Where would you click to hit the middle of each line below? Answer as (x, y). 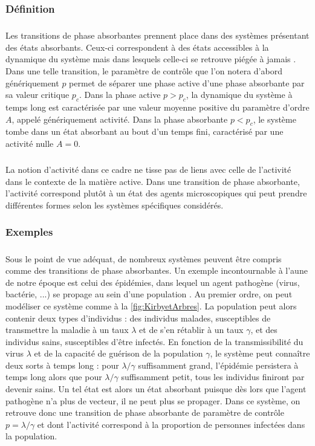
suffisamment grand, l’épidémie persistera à (218, 365)
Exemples (29, 232)
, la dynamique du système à (239, 95)
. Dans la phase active (120, 95)
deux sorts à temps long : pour (62, 365)
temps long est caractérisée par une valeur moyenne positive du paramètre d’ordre (157, 107)
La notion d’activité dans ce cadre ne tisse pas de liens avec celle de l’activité (148, 169)
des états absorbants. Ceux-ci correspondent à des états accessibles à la (137, 47)
